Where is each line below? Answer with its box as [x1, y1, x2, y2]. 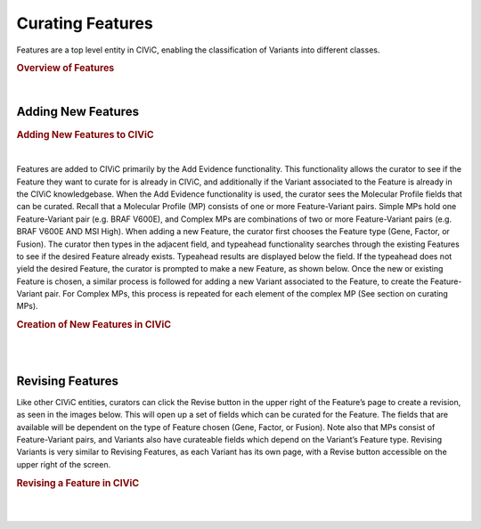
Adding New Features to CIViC [16, 128, 155, 141]
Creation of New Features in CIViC [16, 319, 172, 331]
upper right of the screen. [16, 459, 111, 469]
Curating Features [16, 13, 153, 33]
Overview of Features [16, 62, 115, 75]
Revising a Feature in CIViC [16, 476, 140, 489]
